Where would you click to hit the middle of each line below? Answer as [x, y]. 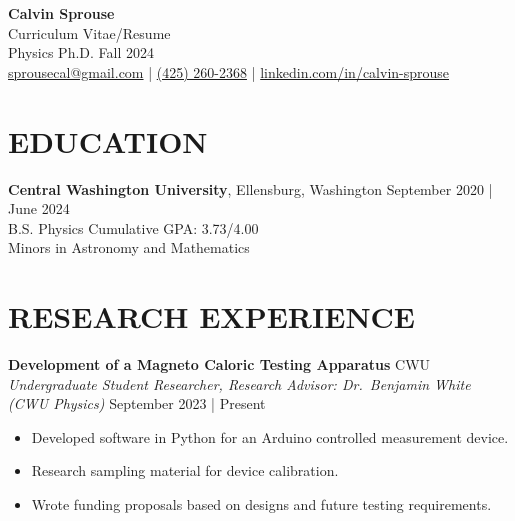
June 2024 [39, 208]
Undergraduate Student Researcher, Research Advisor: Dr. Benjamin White [239, 383]
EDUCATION [108, 140]
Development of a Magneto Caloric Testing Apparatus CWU [219, 364]
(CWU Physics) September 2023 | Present [137, 403]
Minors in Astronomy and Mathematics [129, 247]
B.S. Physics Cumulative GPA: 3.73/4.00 [133, 227]
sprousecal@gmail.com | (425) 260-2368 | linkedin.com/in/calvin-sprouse [229, 71]
